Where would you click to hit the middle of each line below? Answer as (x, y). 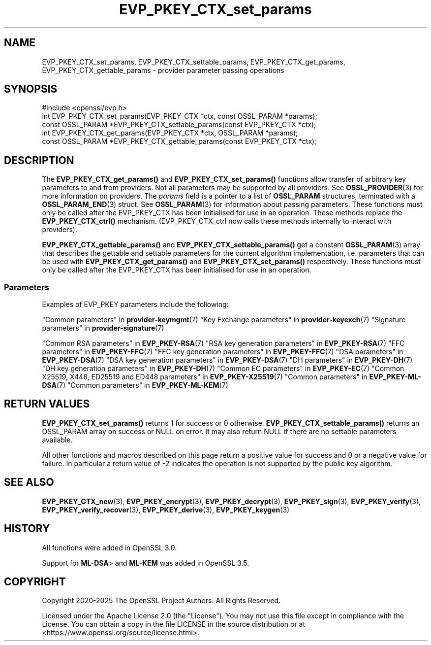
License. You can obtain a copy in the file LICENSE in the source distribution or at (174, 624)
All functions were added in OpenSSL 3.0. (109, 547)
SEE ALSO (29, 482)
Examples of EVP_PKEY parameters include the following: (135, 305)
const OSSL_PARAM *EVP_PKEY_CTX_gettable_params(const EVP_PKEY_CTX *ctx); (179, 141)
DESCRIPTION (39, 160)
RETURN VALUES (47, 404)
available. (57, 440)
